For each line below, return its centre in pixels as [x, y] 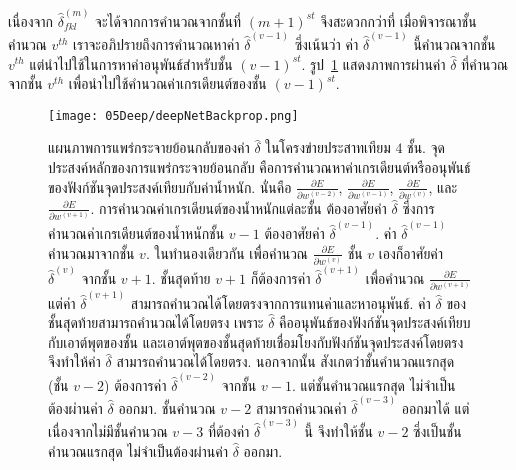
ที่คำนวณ [485, 63]
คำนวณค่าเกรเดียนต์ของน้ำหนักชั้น [136, 232]
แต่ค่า [62, 302]
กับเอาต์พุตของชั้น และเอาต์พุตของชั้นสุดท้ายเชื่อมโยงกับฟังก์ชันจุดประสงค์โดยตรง [256, 341]
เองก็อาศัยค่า [411, 252]
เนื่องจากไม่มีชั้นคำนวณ [108, 431]
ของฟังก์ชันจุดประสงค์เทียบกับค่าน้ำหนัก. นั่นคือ [170, 186]
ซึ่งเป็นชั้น [437, 431]
